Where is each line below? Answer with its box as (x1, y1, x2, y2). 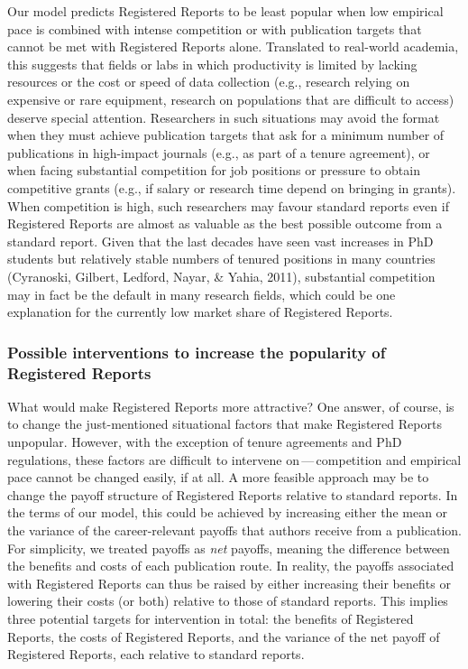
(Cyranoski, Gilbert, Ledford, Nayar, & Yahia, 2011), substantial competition (7, 266, 436, 285)
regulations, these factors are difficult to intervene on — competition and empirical (7, 450, 462, 469)
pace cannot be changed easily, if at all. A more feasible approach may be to (7, 468, 429, 487)
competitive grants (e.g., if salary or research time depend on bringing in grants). (7, 178, 456, 197)
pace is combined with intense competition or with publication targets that (7, 19, 422, 38)
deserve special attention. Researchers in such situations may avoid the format (7, 107, 440, 126)
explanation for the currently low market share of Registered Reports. (7, 302, 393, 321)
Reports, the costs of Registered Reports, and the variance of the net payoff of (7, 627, 440, 646)
